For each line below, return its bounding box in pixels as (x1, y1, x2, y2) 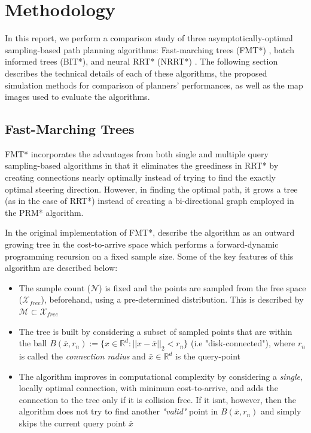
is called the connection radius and (19, 350, 146, 362)
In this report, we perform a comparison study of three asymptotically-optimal (5, 32, 293, 44)
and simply (261, 405, 301, 417)
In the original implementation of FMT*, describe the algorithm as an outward (5, 226, 295, 239)
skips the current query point (19, 416, 126, 429)
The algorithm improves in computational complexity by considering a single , (19, 370, 303, 382)
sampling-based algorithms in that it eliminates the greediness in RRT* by (5, 159, 279, 172)
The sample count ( (19, 281, 91, 294)
